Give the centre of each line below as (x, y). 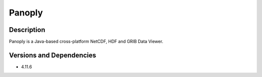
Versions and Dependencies (53, 55)
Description (27, 30)
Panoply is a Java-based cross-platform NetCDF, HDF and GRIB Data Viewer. (86, 42)
